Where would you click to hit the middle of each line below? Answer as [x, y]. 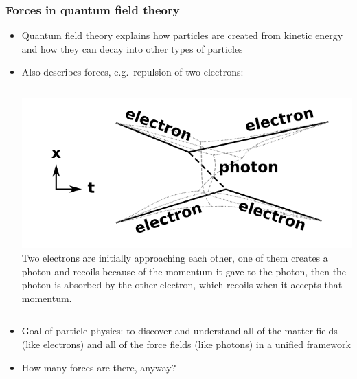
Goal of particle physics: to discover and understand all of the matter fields [180, 331]
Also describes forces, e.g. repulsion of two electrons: [133, 72]
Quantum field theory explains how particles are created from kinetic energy [182, 35]
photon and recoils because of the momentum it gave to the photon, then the [184, 271]
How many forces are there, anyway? [99, 367]
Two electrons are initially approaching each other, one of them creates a [175, 258]
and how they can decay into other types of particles [132, 48]
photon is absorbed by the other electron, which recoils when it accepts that [182, 285]
